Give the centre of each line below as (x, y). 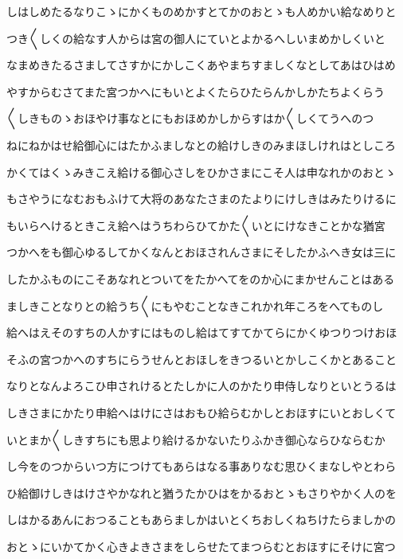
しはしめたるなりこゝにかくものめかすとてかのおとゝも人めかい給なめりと (201, 11)
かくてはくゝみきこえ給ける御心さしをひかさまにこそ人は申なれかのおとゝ (201, 172)
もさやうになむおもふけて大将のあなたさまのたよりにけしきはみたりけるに (201, 199)
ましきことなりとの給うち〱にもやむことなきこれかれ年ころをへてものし (195, 305)
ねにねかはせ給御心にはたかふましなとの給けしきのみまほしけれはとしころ (201, 145)
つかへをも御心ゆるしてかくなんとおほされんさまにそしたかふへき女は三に (201, 252)
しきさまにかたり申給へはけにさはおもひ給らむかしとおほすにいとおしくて (201, 412)
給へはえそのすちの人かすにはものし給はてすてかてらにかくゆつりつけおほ (202, 332)
